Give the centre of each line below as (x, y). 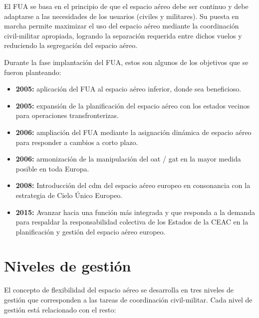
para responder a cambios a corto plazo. (77, 142)
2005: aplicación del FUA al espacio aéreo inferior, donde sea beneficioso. (129, 89)
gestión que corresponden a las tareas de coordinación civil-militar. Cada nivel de (128, 299)
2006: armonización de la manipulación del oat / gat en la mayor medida (128, 159)
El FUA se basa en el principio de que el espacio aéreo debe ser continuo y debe (126, 6)
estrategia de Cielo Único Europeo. (69, 195)
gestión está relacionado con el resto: (60, 309)
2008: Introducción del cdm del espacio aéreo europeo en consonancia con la (133, 185)
